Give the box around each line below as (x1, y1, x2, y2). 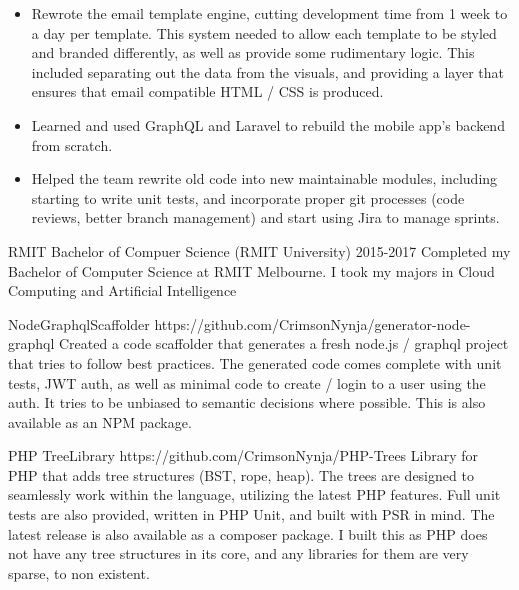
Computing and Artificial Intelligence (8, 280, 237, 301)
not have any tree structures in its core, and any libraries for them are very (8, 543, 469, 564)
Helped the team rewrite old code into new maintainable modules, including (31, 168, 498, 189)
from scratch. (31, 134, 113, 155)
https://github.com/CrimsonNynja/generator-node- (154, 313, 471, 334)
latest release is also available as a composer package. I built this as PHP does (8, 523, 488, 544)
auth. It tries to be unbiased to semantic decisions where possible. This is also (8, 392, 486, 413)
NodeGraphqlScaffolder (8, 313, 150, 334)
